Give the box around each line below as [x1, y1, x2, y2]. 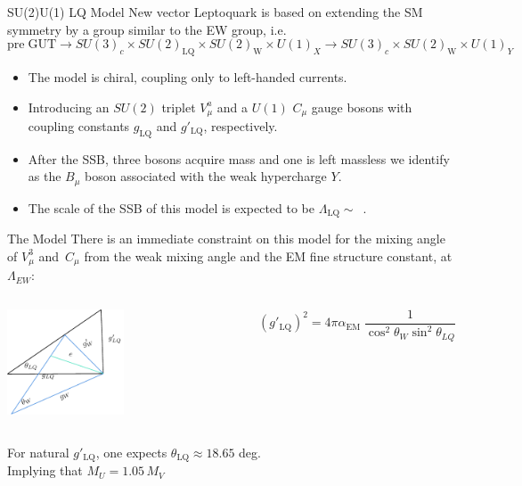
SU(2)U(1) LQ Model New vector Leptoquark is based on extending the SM [7, 3, 423, 21]
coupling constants [28, 117, 130, 136]
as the [28, 167, 61, 185]
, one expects [95, 442, 167, 461]
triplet [161, 97, 196, 116]
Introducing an [28, 97, 110, 116]
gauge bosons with [311, 97, 412, 116]
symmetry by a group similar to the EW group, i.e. [7, 20, 287, 38]
